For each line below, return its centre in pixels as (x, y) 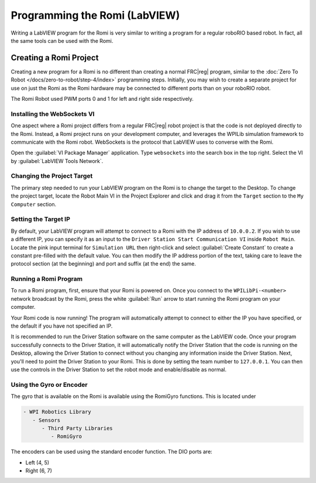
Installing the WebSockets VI (53, 114)
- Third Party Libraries (78, 428)
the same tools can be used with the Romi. (62, 40)
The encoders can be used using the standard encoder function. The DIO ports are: (112, 452)
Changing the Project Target (52, 176)
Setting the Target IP (40, 219)
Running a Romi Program (47, 279)
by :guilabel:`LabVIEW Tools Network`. (57, 161)
